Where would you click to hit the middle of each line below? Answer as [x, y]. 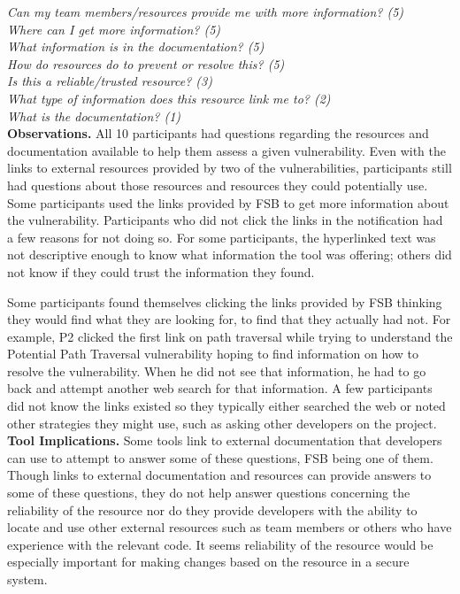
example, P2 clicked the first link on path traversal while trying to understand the [230, 336]
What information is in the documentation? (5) [136, 46]
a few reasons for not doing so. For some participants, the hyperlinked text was [222, 237]
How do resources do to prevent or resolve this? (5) [146, 63]
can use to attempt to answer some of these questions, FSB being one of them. [220, 457]
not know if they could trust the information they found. [161, 271]
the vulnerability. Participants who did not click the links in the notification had [225, 220]
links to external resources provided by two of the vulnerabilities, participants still [230, 168]
